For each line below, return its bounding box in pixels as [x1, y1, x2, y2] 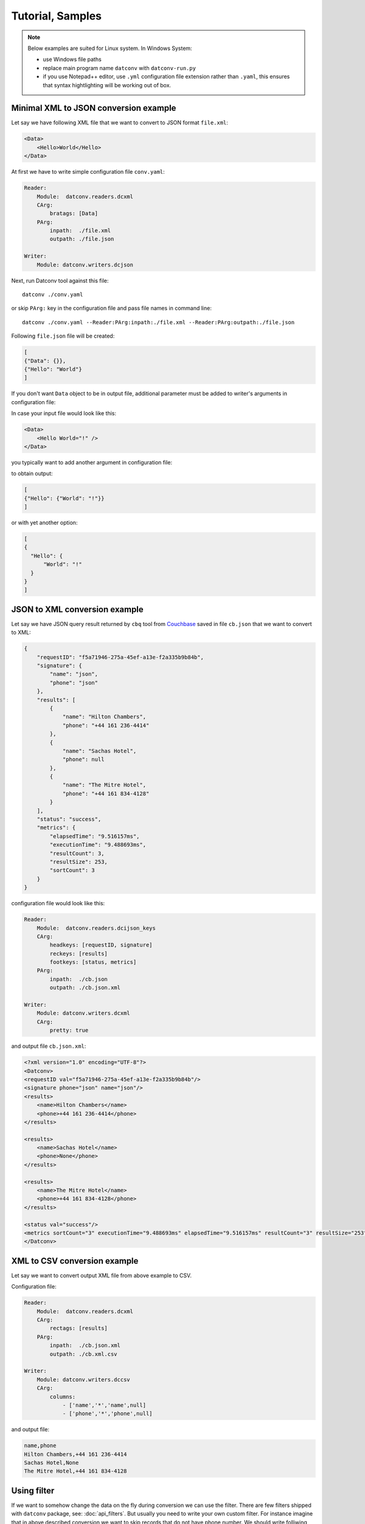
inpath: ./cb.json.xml [49, 1342, 121, 1349]
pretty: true [49, 1027, 89, 1034]
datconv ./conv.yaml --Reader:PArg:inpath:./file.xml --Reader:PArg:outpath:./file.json [22, 319, 295, 326]
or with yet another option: [11, 519, 78, 527]
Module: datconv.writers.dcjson [36, 261, 134, 268]
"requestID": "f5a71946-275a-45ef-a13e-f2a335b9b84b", [36, 653, 204, 661]
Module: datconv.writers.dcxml [36, 1009, 130, 1017]
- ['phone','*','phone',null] [62, 1410, 153, 1417]
